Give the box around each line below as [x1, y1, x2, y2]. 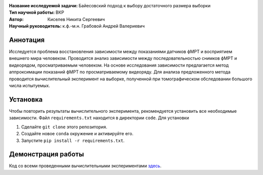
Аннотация [9, 35, 45, 44]
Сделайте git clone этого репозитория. [21, 124, 107, 130]
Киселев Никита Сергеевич [47, 16, 105, 22]
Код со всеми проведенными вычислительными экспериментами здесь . [9, 163, 162, 169]
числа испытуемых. [9, 83, 51, 88]
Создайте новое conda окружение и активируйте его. [21, 131, 133, 137]
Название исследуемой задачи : [9, 3, 78, 8]
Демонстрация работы [9, 150, 84, 158]
